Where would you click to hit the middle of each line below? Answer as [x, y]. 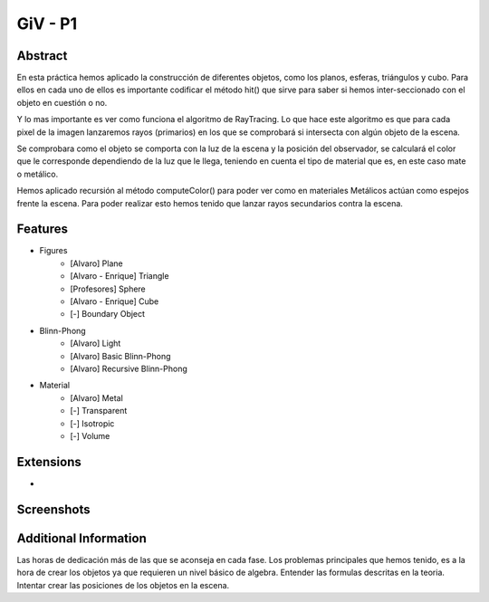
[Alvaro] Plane [96, 263]
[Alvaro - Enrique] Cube [115, 301]
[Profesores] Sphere [108, 289]
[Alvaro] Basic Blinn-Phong [120, 356]
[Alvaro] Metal [97, 397]
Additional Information [81, 538]
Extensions [49, 462]
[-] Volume [90, 435]
